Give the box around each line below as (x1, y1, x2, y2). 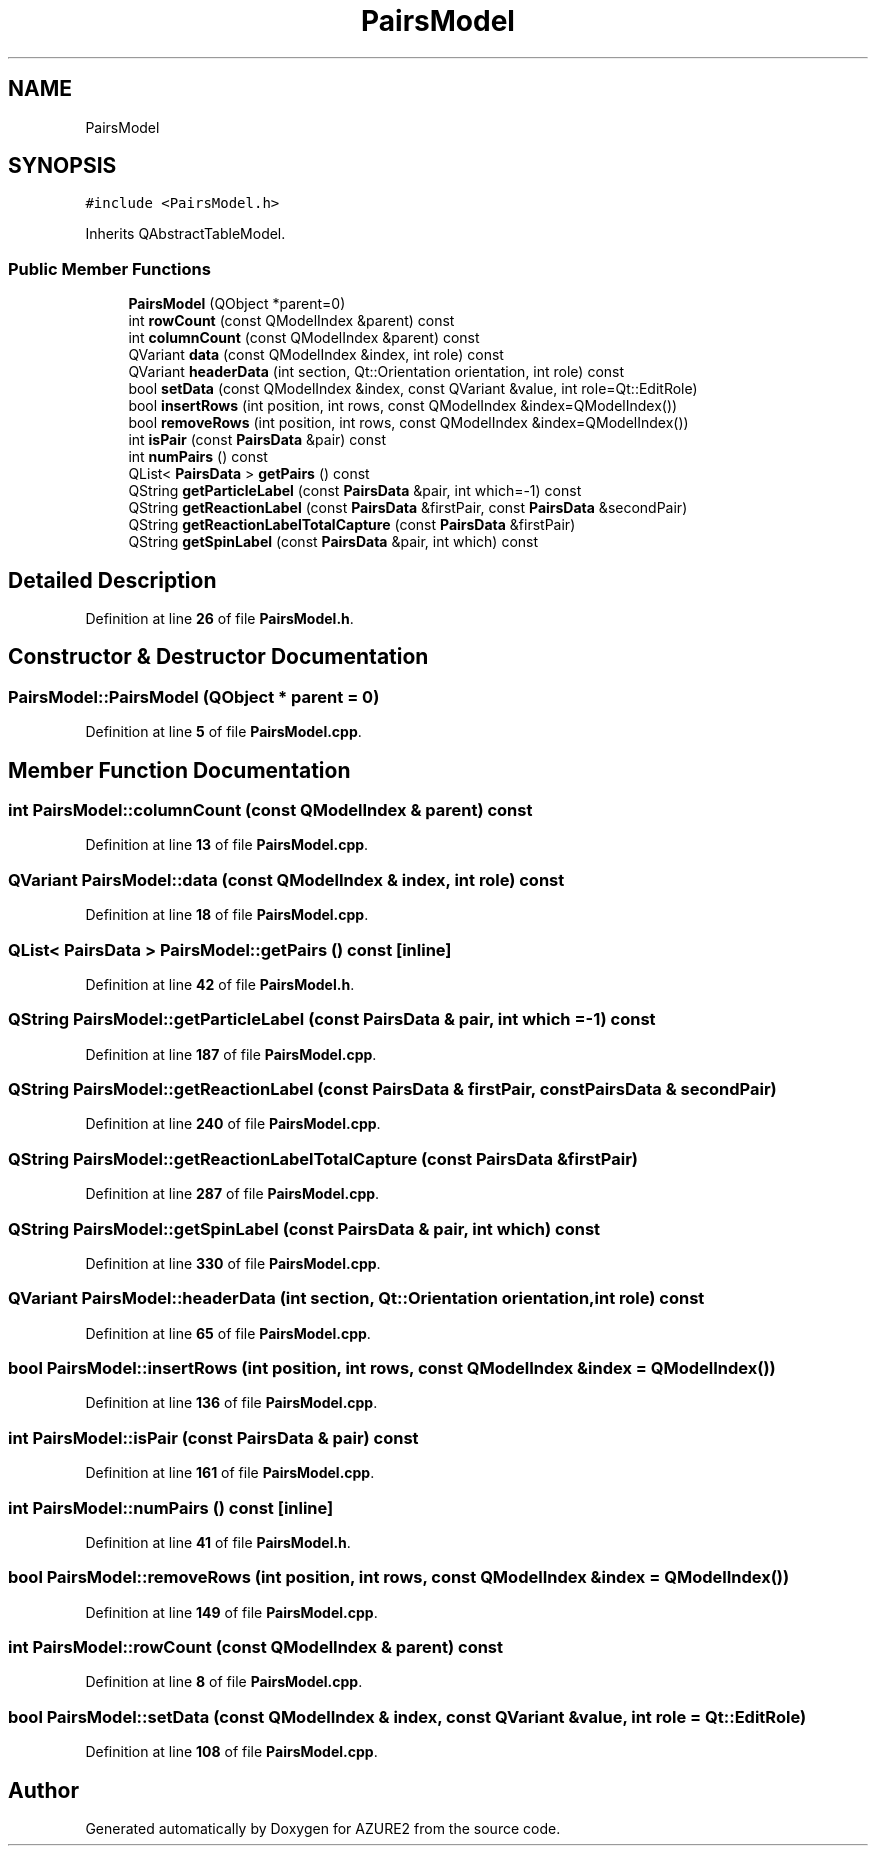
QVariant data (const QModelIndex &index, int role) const (128, 346, 504, 364)
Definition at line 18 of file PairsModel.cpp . (85, 906, 369, 924)
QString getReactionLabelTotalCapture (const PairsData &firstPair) (128, 516, 576, 534)
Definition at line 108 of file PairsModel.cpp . (85, 1743, 378, 1761)
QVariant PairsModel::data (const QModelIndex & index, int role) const (8, 869, 565, 890)
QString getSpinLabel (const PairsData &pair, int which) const (128, 533, 539, 551)
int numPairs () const (128, 448, 268, 466)
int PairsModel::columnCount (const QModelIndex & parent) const (8, 800, 533, 821)
